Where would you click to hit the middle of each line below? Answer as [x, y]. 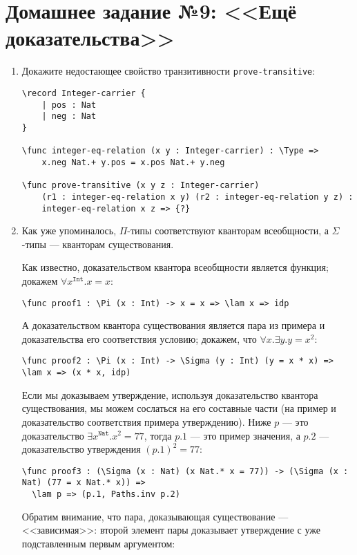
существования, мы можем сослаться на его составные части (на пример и [179, 408]
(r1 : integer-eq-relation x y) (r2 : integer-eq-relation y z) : [197, 197]
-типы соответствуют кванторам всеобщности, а [228, 231]
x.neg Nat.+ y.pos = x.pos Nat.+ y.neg [133, 162]
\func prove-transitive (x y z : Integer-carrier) [141, 186]
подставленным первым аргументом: [98, 543]
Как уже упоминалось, [69, 231]
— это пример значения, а [245, 435]
